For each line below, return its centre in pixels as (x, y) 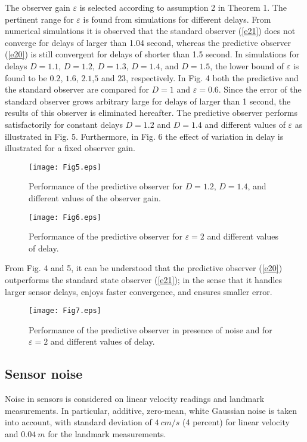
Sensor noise (44, 374)
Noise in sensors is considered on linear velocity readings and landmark (135, 399)
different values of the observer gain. (95, 197)
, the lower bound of (247, 65)
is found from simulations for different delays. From (177, 19)
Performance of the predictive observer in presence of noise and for (151, 329)
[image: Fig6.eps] (65, 217)
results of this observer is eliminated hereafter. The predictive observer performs (151, 113)
